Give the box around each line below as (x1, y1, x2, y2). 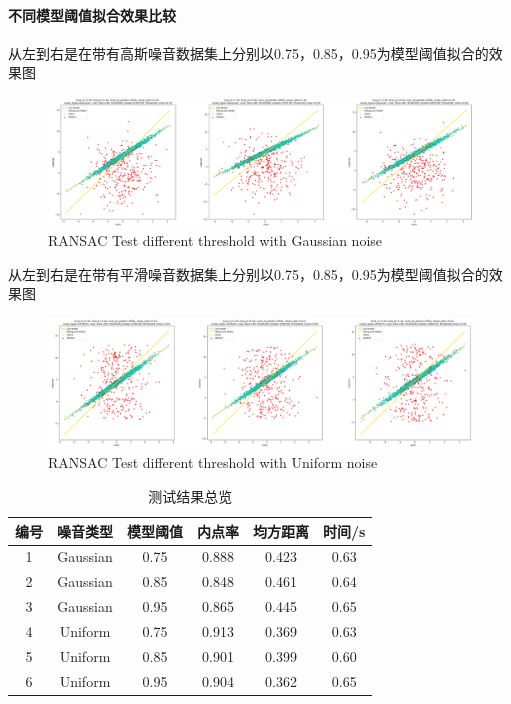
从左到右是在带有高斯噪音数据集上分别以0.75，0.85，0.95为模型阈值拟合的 (8, 42, 489, 63)
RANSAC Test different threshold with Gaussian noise (48, 230, 383, 251)
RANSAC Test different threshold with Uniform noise (48, 452, 378, 473)
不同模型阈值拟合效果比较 (8, 4, 176, 25)
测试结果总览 (148, 485, 233, 506)
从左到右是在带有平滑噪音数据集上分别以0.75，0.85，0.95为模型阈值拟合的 (8, 263, 489, 284)
